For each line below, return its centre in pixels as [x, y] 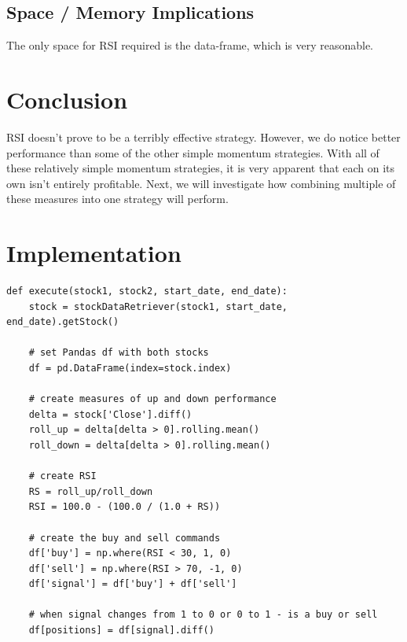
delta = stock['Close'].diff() [110, 414]
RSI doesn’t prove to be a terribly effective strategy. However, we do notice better [203, 137]
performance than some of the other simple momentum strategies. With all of [193, 152]
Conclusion [67, 99]
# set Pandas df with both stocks [119, 353]
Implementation [94, 253]
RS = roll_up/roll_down [91, 491]
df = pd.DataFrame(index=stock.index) [130, 368]
